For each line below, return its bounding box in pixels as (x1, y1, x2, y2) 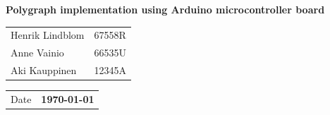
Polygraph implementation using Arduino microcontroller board (6, 2, 325, 16)
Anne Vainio (11, 45, 64, 60)
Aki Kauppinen (11, 63, 77, 78)
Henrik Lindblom (11, 28, 85, 42)
